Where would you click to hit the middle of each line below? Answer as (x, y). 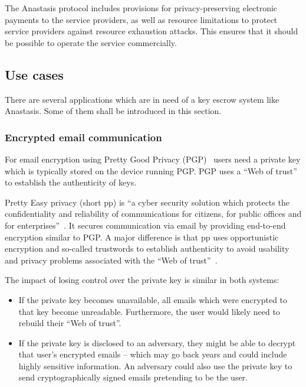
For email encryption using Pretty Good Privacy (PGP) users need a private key (153, 159)
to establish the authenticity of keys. (71, 182)
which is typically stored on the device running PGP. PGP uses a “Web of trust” (151, 170)
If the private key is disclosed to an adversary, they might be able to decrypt (157, 342)
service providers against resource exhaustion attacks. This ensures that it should (152, 31)
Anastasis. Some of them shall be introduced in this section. (113, 111)
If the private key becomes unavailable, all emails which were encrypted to (153, 299)
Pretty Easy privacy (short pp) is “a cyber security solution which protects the (147, 202)
